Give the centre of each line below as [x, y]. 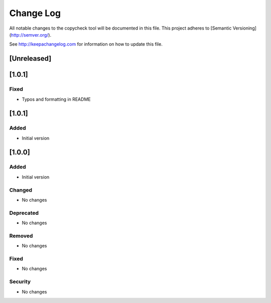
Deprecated [24, 213]
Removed [21, 236]
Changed [21, 190]
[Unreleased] [30, 58]
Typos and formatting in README [56, 99]
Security [20, 282]
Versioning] [245, 28]
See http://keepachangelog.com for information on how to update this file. [86, 44]
